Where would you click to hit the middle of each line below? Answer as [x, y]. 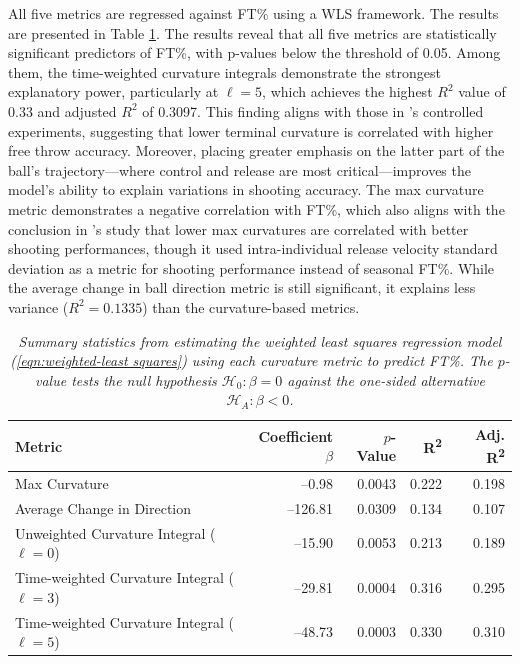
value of [482, 91]
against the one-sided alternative [386, 379]
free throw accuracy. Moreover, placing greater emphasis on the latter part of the [256, 150]
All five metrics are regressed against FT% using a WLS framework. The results [253, 13]
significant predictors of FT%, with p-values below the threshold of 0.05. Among [254, 52]
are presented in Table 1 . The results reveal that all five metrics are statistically [252, 32]
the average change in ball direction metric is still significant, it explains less [242, 287]
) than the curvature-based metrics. [251, 306]
